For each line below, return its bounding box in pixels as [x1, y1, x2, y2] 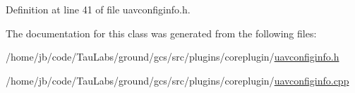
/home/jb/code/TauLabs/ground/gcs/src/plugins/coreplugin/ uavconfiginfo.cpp [6, 73, 349, 87]
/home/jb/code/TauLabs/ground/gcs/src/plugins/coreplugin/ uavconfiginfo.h [6, 49, 339, 64]
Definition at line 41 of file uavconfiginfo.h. [6, 2, 191, 16]
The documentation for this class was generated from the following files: [6, 25, 317, 40]
